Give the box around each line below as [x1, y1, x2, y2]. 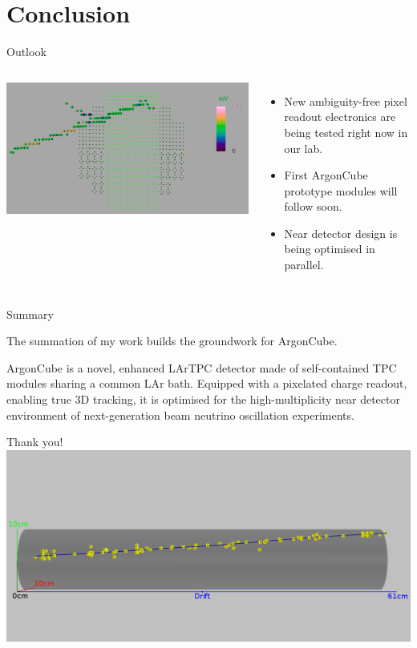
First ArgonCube [284, 167, 368, 183]
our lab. [284, 139, 323, 156]
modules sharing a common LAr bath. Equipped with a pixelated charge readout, [6, 375, 407, 392]
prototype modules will [284, 182, 398, 199]
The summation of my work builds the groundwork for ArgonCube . [6, 332, 338, 349]
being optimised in [284, 240, 375, 257]
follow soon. [284, 198, 342, 215]
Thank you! [6, 433, 63, 450]
